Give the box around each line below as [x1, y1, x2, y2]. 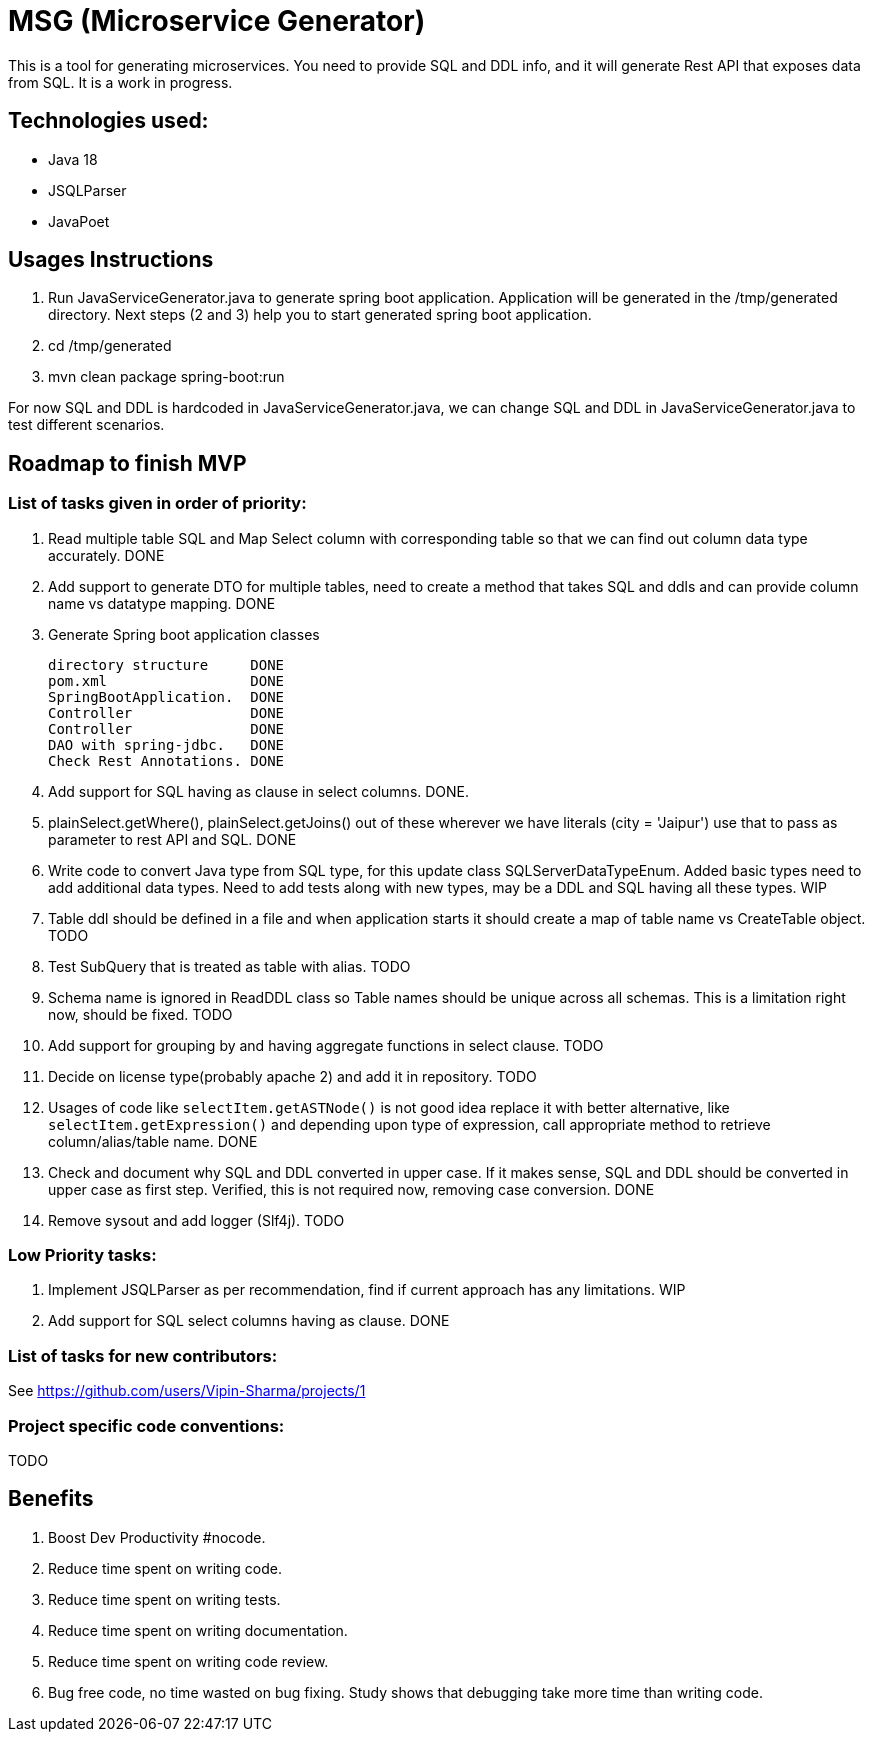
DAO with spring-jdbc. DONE [48, 736, 285, 753]
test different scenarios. [8, 416, 165, 434]
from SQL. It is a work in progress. [8, 73, 233, 91]
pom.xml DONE [48, 672, 285, 689]
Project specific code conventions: [8, 1415, 285, 1436]
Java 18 [48, 150, 98, 168]
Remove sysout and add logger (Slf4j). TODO [48, 1211, 345, 1229]
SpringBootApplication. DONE [48, 688, 285, 705]
